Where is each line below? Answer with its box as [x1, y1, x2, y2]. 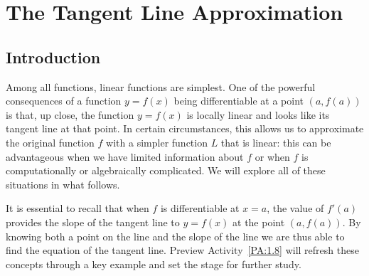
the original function [6, 134, 95, 149]
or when [255, 149, 290, 164]
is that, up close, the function [6, 107, 134, 122]
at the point [232, 214, 285, 229]
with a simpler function [106, 134, 208, 149]
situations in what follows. [6, 176, 120, 191]
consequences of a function [6, 93, 122, 108]
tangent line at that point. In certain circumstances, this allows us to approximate [6, 121, 364, 136]
